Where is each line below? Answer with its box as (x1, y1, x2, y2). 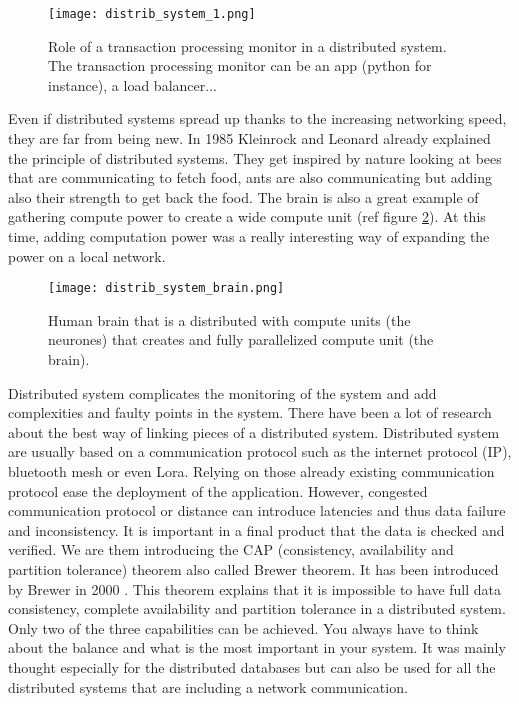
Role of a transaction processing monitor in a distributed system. (48, 35, 447, 56)
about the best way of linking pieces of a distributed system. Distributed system (8, 421, 500, 442)
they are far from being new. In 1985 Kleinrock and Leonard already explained (8, 128, 491, 149)
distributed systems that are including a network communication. (8, 676, 408, 697)
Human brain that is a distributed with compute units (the (48, 309, 411, 330)
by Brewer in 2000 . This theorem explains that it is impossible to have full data (8, 578, 502, 599)
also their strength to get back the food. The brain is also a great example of (8, 186, 479, 207)
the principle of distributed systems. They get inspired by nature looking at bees (8, 147, 502, 168)
